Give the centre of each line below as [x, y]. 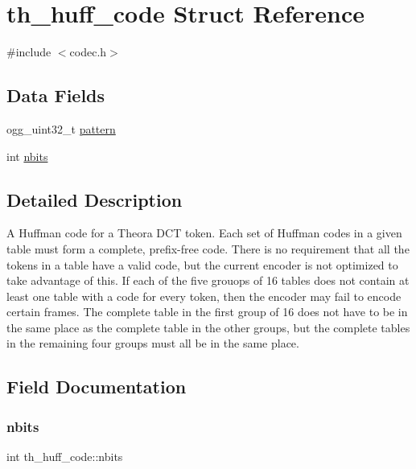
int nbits [27, 156]
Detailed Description [95, 199]
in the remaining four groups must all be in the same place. [153, 343]
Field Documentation [97, 387]
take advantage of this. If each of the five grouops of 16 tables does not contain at [208, 280]
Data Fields [56, 95]
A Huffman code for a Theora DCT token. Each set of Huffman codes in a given [204, 233]
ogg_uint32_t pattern [61, 128]
